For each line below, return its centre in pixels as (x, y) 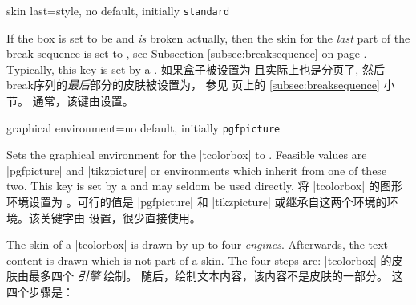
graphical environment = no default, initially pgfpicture (143, 127)
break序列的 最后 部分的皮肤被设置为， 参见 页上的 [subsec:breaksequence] (193, 85)
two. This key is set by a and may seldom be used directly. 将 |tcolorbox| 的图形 (204, 186)
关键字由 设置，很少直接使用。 (120, 217)
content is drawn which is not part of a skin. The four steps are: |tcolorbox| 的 (199, 260)
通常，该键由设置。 (83, 101)
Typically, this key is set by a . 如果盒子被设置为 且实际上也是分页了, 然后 (196, 69)
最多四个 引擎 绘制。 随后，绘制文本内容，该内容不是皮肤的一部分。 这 (216, 276)
